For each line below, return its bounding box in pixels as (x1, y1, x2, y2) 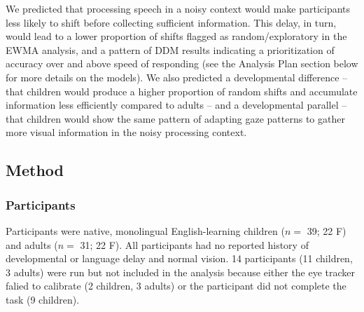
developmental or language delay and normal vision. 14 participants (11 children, (6, 251, 353, 266)
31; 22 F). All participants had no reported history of (80, 237, 309, 252)
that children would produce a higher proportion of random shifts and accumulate (6, 83, 358, 98)
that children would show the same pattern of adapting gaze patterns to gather (6, 111, 345, 126)
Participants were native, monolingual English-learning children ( (6, 223, 285, 238)
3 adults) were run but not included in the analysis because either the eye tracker (6, 264, 356, 279)
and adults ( (6, 237, 58, 252)
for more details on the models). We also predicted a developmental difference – (6, 69, 348, 84)
